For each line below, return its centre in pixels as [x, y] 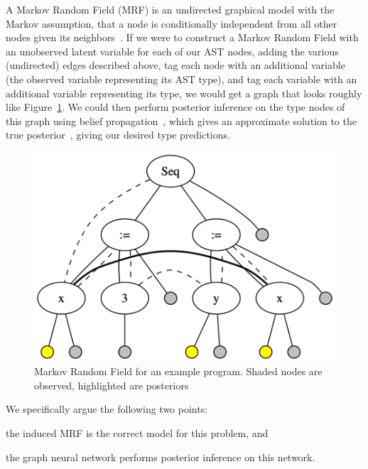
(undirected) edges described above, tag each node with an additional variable [175, 65]
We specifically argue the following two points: [107, 409]
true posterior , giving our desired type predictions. [118, 135]
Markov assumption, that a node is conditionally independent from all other [172, 23]
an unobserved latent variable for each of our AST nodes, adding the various [172, 51]
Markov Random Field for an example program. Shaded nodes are [178, 371]
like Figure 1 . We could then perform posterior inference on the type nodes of [175, 107]
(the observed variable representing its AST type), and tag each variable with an [182, 79]
